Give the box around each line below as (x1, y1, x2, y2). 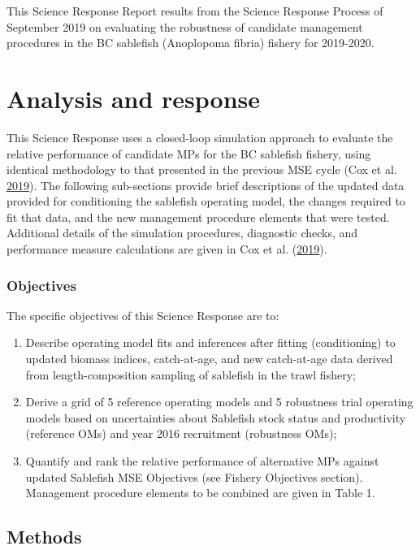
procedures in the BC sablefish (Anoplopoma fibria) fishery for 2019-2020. (6, 34, 375, 51)
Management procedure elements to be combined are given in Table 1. (25, 484, 375, 501)
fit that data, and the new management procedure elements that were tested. (6, 208, 390, 225)
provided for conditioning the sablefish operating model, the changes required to (6, 193, 405, 210)
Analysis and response (6, 81, 261, 115)
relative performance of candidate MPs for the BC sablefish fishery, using (6, 145, 371, 162)
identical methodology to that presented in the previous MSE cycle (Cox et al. (6, 161, 397, 178)
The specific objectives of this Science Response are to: (6, 306, 279, 323)
